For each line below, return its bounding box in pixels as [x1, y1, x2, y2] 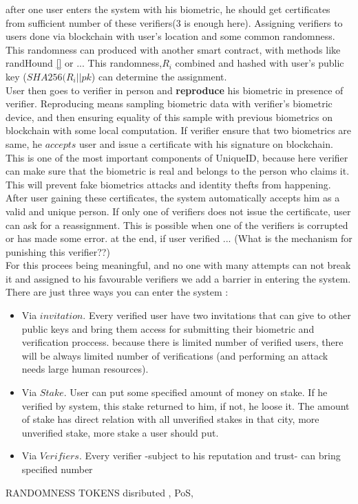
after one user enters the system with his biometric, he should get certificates [6, 2, 330, 16]
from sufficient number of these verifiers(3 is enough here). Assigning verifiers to [6, 15, 343, 30]
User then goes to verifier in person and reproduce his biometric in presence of [6, 83, 344, 97]
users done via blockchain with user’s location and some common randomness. [6, 29, 335, 43]
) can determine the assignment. [91, 69, 227, 83]
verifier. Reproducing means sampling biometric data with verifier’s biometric [6, 96, 333, 111]
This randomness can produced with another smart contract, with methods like [6, 42, 341, 56]
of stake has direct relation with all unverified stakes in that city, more [21, 412, 319, 426]
